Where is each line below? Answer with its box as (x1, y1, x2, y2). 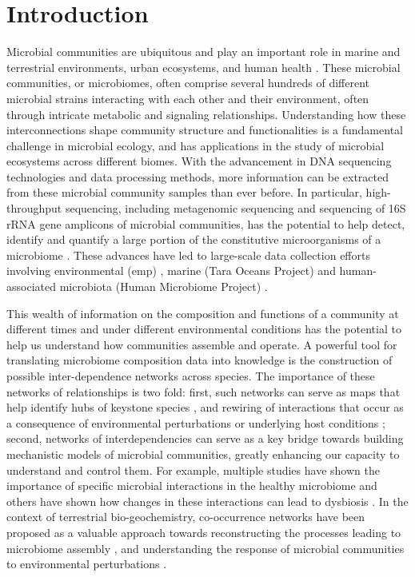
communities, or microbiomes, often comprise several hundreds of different (6, 74, 370, 91)
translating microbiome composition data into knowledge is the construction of (6, 352, 393, 368)
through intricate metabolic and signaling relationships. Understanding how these (6, 105, 406, 122)
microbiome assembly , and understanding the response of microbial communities (6, 539, 405, 556)
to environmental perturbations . (6, 555, 167, 572)
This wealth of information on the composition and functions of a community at (6, 304, 399, 321)
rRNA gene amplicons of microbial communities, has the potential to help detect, (6, 215, 405, 232)
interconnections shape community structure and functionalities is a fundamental (6, 121, 403, 138)
